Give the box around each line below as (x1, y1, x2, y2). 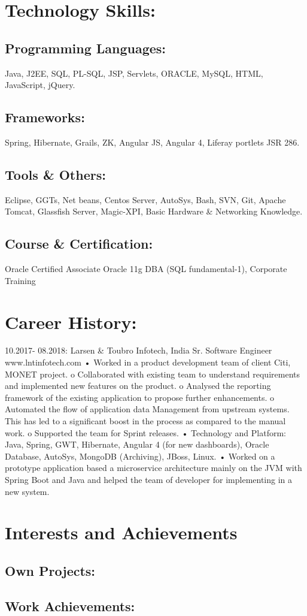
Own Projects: (5, 561, 96, 579)
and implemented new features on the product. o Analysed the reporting (5, 379, 271, 392)
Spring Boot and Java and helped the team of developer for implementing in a (5, 473, 293, 485)
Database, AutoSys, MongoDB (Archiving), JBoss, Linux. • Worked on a (5, 449, 275, 462)
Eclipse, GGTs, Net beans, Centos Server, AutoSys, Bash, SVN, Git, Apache (5, 193, 286, 206)
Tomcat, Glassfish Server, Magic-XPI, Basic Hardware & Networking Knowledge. (5, 205, 303, 218)
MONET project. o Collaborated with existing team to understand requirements (5, 367, 300, 380)
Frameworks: (5, 108, 85, 126)
